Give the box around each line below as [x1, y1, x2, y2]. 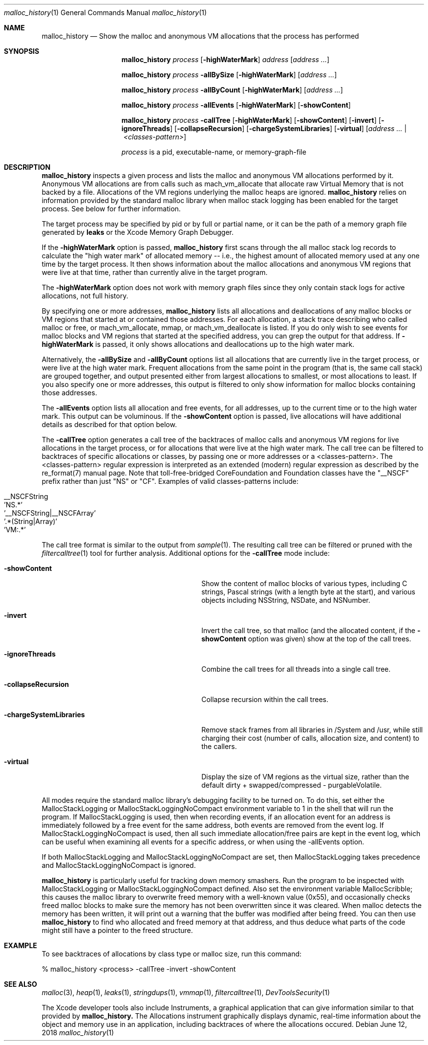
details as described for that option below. [42, 420, 177, 429]
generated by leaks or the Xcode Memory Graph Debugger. [42, 228, 234, 236]
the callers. [201, 742, 237, 750]
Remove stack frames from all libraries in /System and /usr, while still [201, 726, 423, 734]
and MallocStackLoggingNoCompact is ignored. [42, 861, 196, 869]
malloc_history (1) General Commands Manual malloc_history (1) [4, 8, 207, 17]
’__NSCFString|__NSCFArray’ [4, 509, 96, 517]
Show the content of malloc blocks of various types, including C [201, 579, 407, 588]
